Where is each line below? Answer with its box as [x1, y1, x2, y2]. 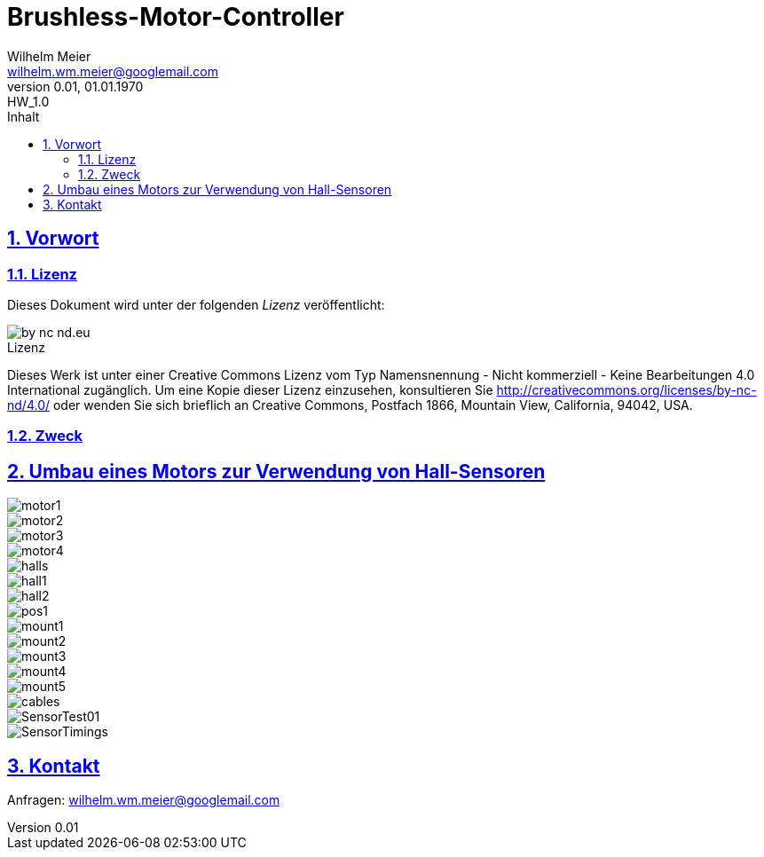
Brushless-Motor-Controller [7, 2, 344, 32]
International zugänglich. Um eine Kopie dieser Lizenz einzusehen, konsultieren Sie [7, 381, 493, 397]
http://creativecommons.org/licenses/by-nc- [496, 381, 757, 397]
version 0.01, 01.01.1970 [7, 78, 144, 94]
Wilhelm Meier [7, 48, 91, 64]
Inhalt [7, 108, 40, 124]
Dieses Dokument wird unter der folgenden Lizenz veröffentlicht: [7, 296, 385, 312]
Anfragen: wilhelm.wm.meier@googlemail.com [7, 792, 280, 808]
